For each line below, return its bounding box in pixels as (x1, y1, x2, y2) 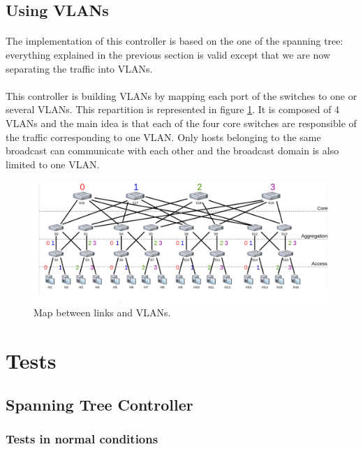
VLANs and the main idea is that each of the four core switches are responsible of (6, 115, 357, 130)
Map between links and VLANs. (34, 304, 171, 319)
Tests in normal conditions (6, 430, 158, 448)
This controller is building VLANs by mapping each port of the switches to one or (6, 88, 357, 103)
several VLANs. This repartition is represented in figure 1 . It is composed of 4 (6, 102, 340, 117)
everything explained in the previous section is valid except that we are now (6, 47, 331, 61)
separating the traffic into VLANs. (6, 61, 153, 75)
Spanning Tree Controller (6, 394, 193, 415)
